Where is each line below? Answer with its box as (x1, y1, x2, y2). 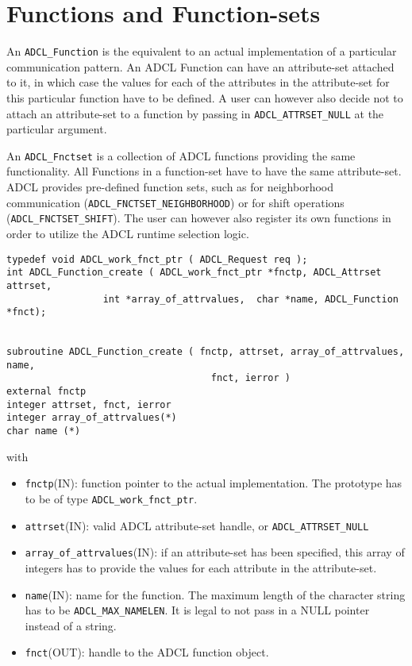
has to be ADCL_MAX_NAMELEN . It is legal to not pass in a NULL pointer (25, 602, 370, 618)
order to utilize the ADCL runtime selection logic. (6, 225, 249, 241)
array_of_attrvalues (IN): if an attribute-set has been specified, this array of (25, 544, 405, 560)
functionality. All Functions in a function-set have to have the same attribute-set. (6, 163, 402, 179)
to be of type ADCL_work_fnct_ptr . (25, 491, 198, 506)
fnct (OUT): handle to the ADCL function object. (25, 644, 269, 660)
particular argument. (6, 121, 107, 137)
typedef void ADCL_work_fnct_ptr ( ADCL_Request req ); (6, 253, 308, 265)
